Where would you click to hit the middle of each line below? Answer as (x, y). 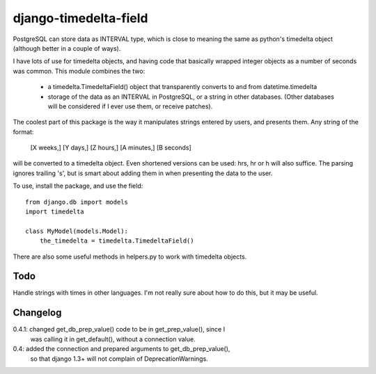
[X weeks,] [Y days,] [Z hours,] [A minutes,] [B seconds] (111, 148)
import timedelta (55, 212)
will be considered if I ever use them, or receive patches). (130, 106)
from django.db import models (77, 202)
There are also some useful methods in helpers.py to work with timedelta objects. (130, 257)
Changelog (37, 313)
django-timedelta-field (80, 18)
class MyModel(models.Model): (77, 231)
